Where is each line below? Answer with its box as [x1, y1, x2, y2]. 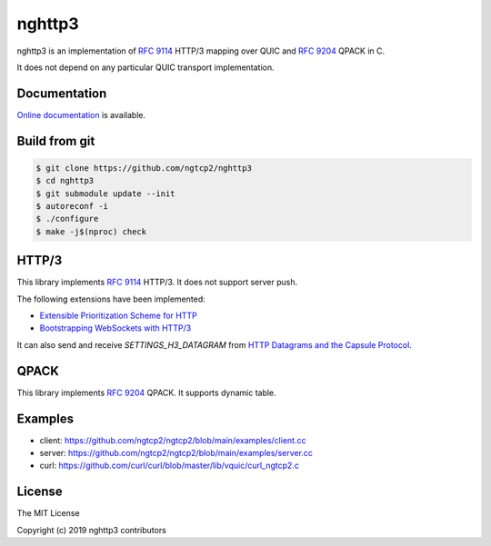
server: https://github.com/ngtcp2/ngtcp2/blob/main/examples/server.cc [39, 448, 314, 459]
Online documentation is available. [16, 109, 145, 120]
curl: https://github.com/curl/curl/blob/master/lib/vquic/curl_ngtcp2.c [39, 460, 300, 472]
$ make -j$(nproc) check [35, 226, 147, 236]
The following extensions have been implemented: [16, 293, 205, 304]
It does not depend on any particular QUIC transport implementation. [16, 62, 275, 73]
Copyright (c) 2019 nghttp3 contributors [16, 524, 167, 535]
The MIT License [16, 508, 81, 519]
